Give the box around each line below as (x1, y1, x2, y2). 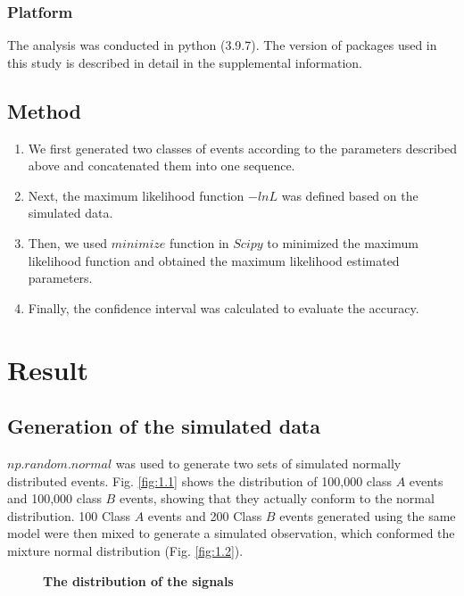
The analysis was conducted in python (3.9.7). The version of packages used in (7, 36, 437, 54)
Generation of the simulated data (7, 412, 320, 440)
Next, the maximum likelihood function (28, 186, 244, 204)
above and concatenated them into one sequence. (28, 156, 295, 175)
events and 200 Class (147, 506, 262, 525)
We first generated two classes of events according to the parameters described (28, 138, 457, 157)
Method (7, 96, 81, 124)
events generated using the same (279, 506, 456, 525)
